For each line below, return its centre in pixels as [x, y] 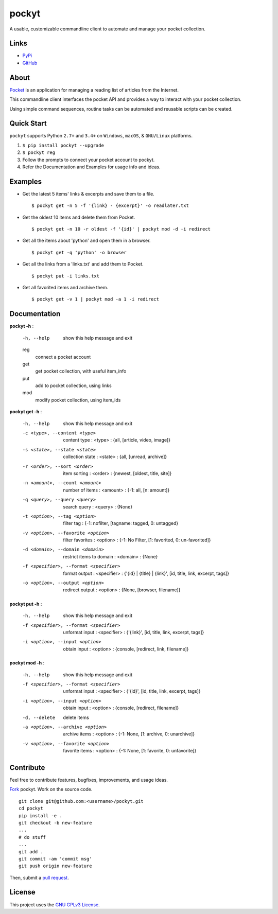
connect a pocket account [63, 357]
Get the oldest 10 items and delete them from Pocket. [79, 217]
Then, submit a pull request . [39, 877]
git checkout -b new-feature [55, 823]
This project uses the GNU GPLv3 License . [55, 904]
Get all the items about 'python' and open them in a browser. [86, 241]
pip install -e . [40, 815]
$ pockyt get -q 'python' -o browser [79, 252]
